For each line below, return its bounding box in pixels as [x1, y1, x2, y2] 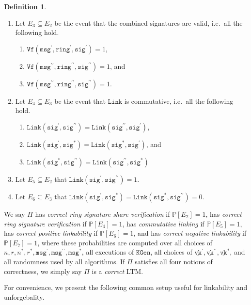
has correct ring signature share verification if [35, 209, 170, 219]
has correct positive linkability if [4, 228, 98, 238]
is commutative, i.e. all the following [124, 96, 234, 106]
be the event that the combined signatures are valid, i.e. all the [54, 17, 243, 28]
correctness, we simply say [4, 266, 82, 276]
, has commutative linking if [122, 218, 204, 228]
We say [4, 209, 25, 219]
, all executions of [81, 247, 134, 257]
